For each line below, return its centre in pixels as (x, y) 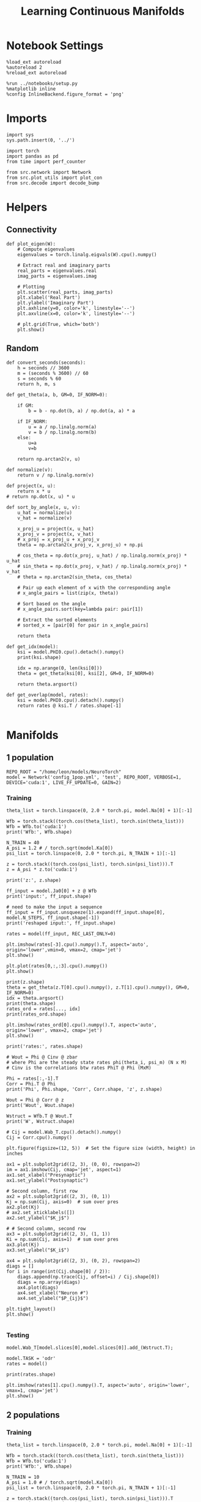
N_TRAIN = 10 (23, 1477)
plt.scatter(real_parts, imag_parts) (65, 292)
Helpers (27, 207)
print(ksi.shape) (39, 657)
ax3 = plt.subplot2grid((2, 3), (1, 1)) (59, 1234)
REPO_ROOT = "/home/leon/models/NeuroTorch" (64, 772)
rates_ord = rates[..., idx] (43, 1009)
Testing (18, 1335)
